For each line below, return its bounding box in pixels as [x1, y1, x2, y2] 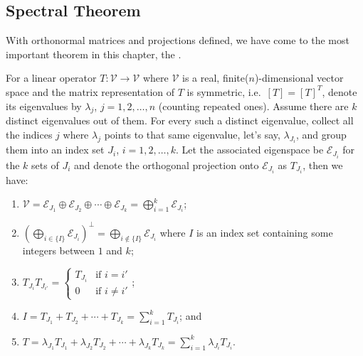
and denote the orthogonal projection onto [73, 157, 259, 172]
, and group [295, 126, 347, 141]
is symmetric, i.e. [186, 84, 261, 99]
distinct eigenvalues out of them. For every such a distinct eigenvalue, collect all [6, 113, 354, 128]
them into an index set [6, 142, 105, 157]
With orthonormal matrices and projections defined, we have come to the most [6, 33, 349, 48]
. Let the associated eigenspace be [175, 142, 324, 157]
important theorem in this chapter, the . [6, 46, 181, 61]
